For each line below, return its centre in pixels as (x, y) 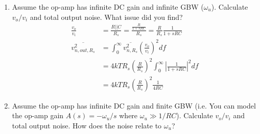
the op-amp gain (38, 115)
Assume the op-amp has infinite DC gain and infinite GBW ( (108, 7)
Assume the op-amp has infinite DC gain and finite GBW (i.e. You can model (134, 105)
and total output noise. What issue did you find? (106, 17)
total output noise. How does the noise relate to (87, 126)
